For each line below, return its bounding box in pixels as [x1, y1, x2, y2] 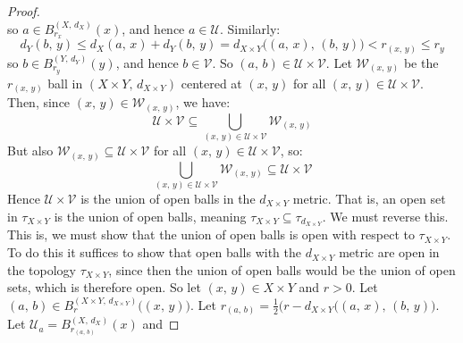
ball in [47, 73, 83, 92]
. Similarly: [219, 19, 281, 38]
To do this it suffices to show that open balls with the [7, 243, 301, 262]
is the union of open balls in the [80, 189, 256, 208]
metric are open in [339, 243, 440, 262]
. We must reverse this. [322, 206, 449, 225]
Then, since [7, 93, 71, 112]
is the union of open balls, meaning [54, 206, 247, 225]
